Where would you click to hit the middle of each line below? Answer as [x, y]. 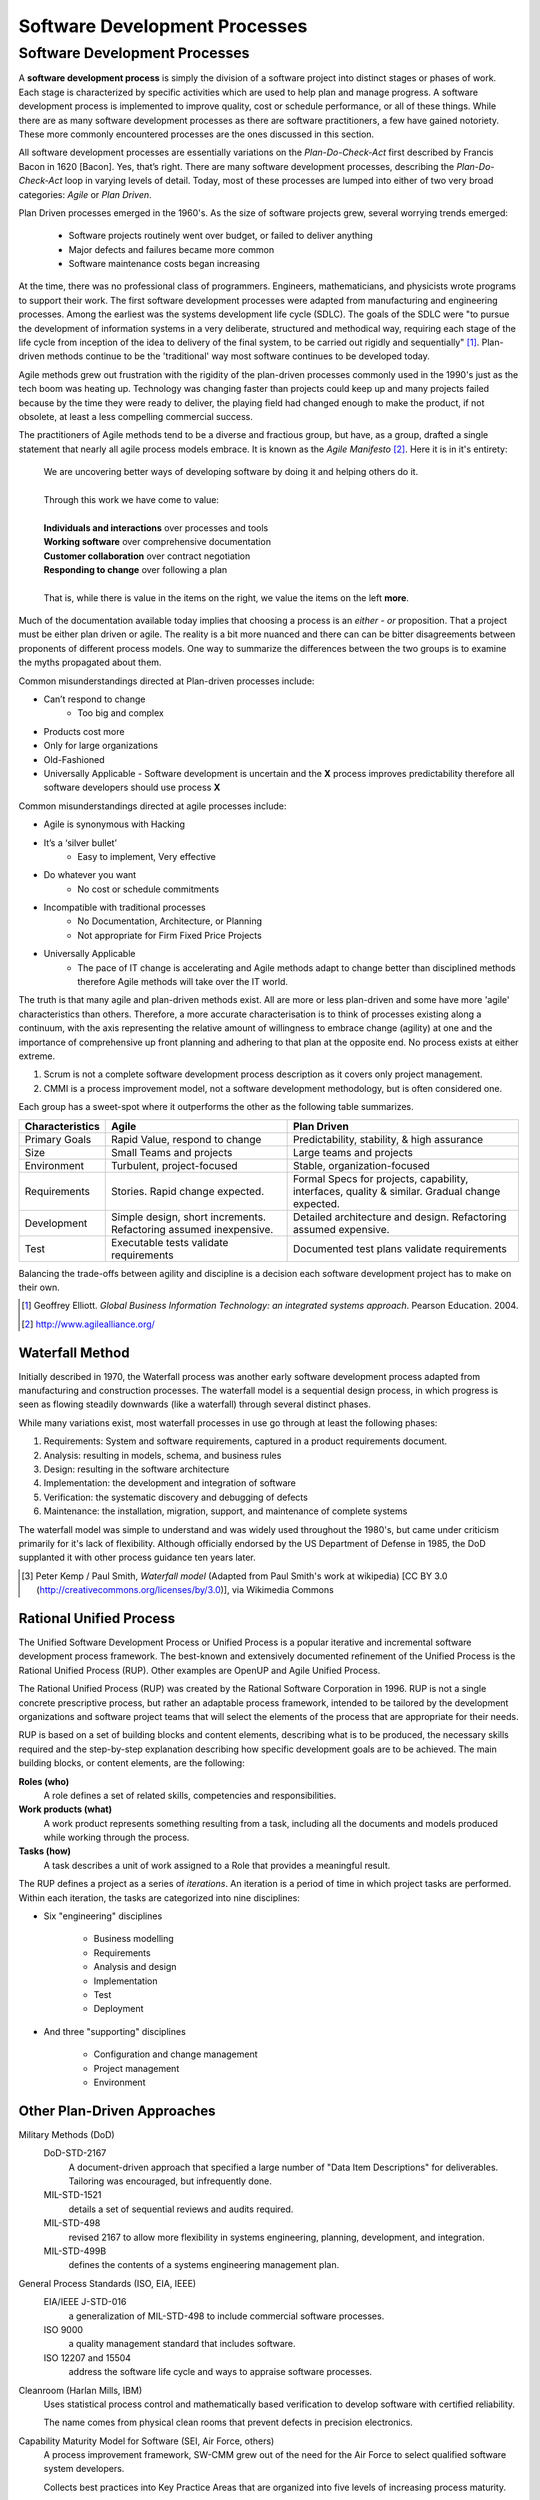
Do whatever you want [90, 875]
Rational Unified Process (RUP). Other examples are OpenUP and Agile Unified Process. [199, 1670]
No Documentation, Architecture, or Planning [170, 921]
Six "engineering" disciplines [103, 1916]
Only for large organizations [101, 746]
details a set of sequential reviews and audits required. [181, 2209]
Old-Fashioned [74, 759]
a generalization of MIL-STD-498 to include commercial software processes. [226, 2316]
